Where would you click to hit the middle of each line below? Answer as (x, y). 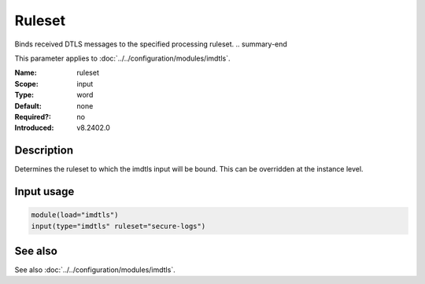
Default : (28, 105)
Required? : (33, 116)
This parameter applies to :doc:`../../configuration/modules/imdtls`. (122, 58)
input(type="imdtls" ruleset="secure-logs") (118, 226)
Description (44, 151)
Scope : (26, 83)
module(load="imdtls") (75, 215)
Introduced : (34, 128)
